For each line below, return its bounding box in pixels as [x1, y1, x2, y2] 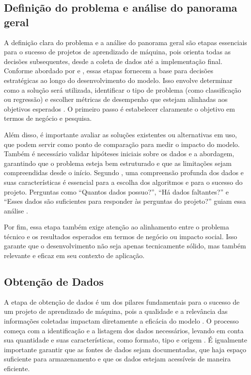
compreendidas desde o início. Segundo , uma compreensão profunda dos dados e [4, 167, 244, 178]
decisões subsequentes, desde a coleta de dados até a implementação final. [4, 56, 222, 66]
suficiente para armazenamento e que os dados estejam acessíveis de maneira [4, 354, 231, 364]
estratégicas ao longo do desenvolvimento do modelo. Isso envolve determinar [4, 75, 233, 85]
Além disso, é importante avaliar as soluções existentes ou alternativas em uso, [4, 129, 237, 139]
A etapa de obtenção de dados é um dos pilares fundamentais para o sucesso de [4, 296, 240, 307]
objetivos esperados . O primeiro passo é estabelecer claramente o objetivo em [4, 103, 235, 114]
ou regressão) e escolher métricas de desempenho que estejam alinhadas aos [4, 94, 228, 104]
